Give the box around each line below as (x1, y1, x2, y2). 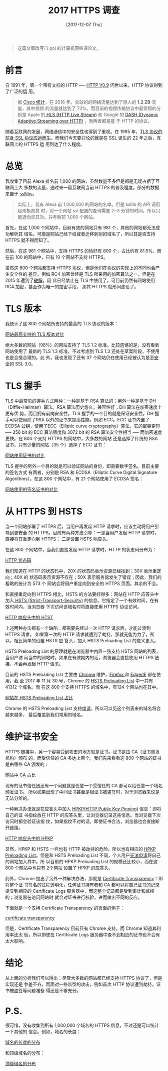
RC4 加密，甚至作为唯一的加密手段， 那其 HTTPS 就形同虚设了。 (5, 283, 139, 289)
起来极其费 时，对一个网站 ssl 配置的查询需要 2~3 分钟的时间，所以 (17, 207, 156, 213)
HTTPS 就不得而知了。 (5, 237, 52, 243)
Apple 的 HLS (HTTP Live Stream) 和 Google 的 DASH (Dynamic (27, 111, 158, 117)
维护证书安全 (5, 731, 58, 742)
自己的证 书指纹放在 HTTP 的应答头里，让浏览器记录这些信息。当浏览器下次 (5, 812, 161, 818)
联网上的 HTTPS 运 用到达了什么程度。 (5, 141, 85, 147)
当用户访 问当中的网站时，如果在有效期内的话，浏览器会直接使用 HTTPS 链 (5, 654, 159, 660)
